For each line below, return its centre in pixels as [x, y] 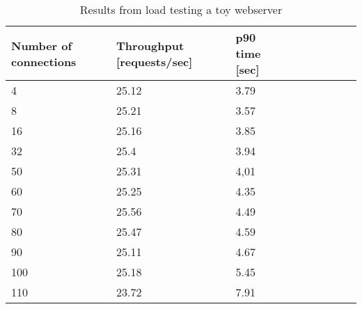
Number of [42, 45]
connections [44, 61]
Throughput [150, 45]
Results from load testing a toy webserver [181, 9]
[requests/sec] [155, 61]
